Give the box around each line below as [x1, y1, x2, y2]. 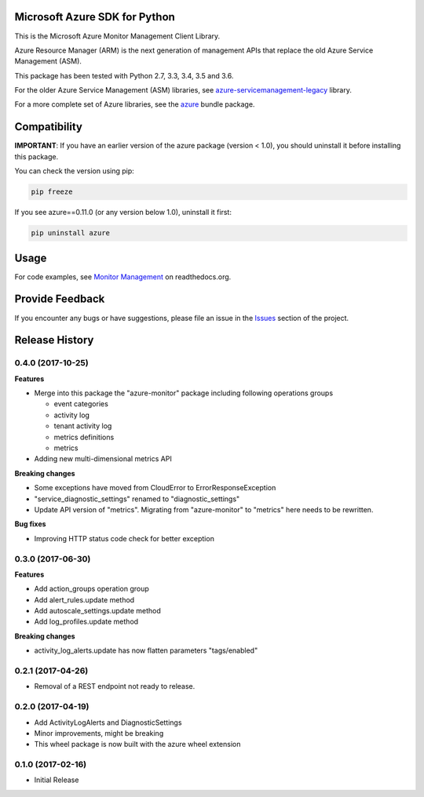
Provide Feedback [14, 293, 105, 306]
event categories [53, 399, 109, 409]
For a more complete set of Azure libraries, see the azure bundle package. [14, 100, 255, 109]
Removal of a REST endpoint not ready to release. [34, 682, 196, 691]
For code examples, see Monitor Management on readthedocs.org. [14, 271, 232, 282]
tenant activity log [53, 421, 112, 431]
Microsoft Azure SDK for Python [14, 10, 176, 24]
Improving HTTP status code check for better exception [34, 533, 215, 543]
